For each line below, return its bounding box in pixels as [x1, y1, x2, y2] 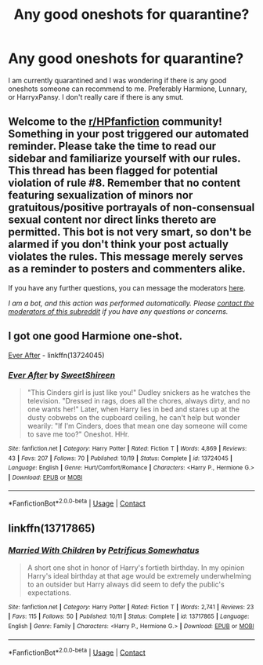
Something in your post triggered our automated [8, 127, 249, 141]
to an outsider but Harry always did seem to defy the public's [27, 579, 225, 589]
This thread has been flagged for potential [8, 164, 218, 177]
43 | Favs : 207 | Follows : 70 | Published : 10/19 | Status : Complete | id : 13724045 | [8, 454, 233, 462]
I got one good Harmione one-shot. [8, 330, 182, 343]
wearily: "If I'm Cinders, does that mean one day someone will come [27, 421, 248, 430]
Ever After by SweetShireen [8, 370, 116, 381]
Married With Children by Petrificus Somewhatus [8, 545, 200, 556]
